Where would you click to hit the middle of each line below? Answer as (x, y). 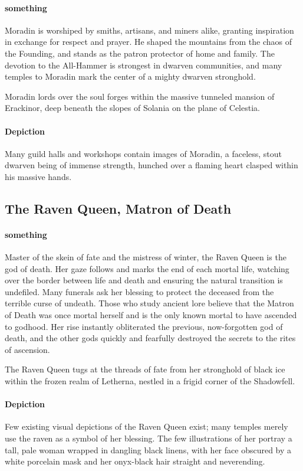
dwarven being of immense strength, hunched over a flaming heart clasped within (151, 165)
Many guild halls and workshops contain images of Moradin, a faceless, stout (144, 153)
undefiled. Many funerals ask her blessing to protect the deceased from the (139, 291)
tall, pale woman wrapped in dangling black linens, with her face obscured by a (148, 449)
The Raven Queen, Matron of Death (118, 208)
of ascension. (27, 349)
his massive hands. (38, 176)
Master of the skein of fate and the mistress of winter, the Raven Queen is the (146, 257)
